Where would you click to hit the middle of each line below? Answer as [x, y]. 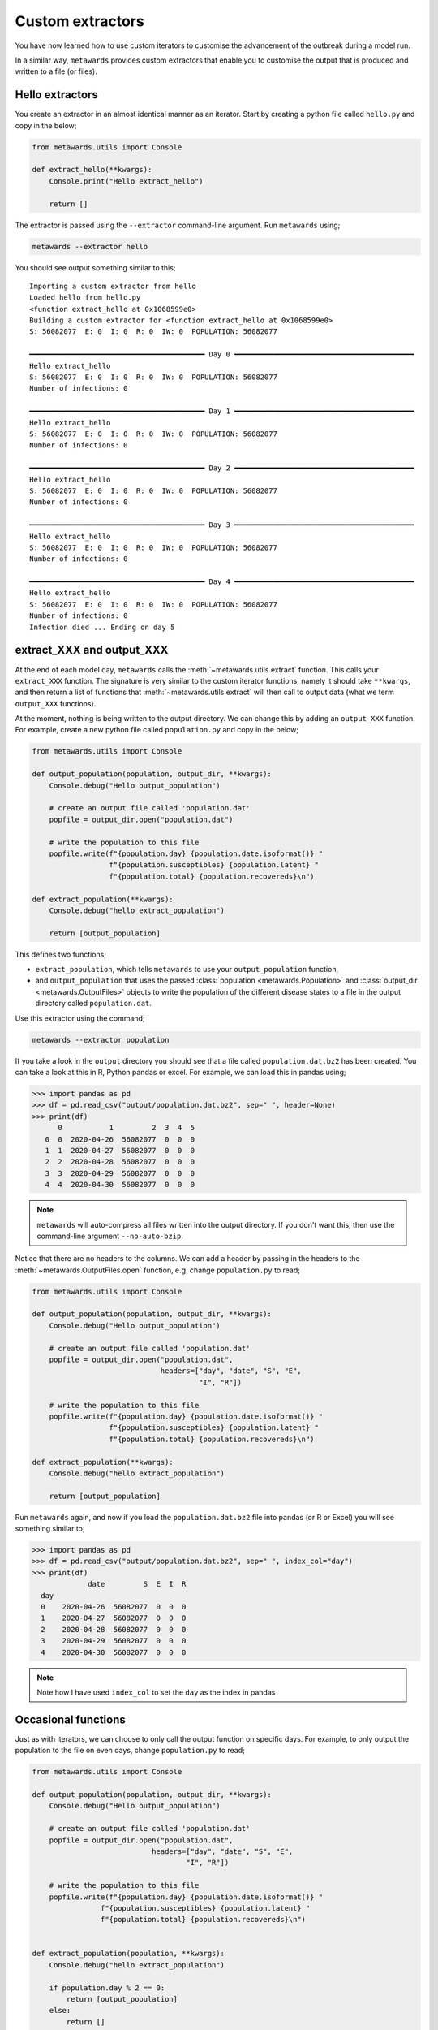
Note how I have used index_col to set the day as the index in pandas [156, 1692]
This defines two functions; [61, 954]
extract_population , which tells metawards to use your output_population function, [187, 970]
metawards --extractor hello [90, 246]
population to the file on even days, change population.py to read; [130, 1751]
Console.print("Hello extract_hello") [126, 181]
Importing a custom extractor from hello [113, 286]
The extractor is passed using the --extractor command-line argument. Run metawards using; [178, 225]
